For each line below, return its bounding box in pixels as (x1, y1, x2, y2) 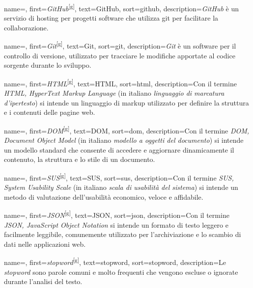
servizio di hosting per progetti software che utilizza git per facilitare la (4, 13, 219, 23)
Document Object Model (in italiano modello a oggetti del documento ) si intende (4, 135, 244, 145)
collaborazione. (4, 22, 49, 32)
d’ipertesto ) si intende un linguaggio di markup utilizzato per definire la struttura (4, 97, 249, 107)
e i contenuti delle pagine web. (4, 107, 95, 117)
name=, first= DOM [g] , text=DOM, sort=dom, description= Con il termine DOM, (4, 124, 250, 135)
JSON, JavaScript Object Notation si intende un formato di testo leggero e (4, 219, 228, 230)
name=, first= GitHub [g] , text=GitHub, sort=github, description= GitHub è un (4, 2, 239, 13)
